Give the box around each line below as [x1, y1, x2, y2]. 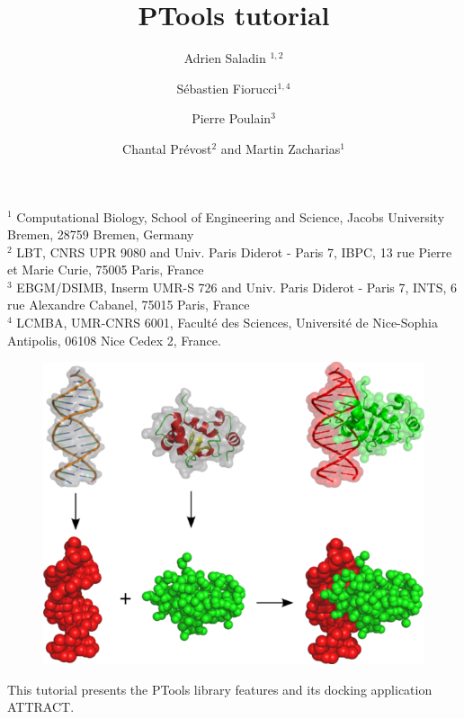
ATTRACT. [7, 697, 75, 716]
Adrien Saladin [183, 49, 266, 67]
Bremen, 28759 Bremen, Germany [7, 225, 194, 244]
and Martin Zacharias [220, 139, 341, 157]
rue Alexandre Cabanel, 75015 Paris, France [7, 295, 250, 314]
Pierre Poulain [192, 109, 272, 128]
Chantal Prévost [122, 139, 212, 157]
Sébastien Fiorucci [176, 78, 278, 97]
